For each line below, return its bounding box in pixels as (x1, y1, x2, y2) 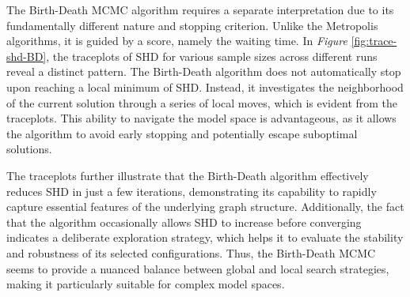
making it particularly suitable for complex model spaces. (6, 276, 285, 292)
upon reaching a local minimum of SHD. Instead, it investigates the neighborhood (6, 78, 404, 95)
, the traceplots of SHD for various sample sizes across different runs (46, 47, 378, 64)
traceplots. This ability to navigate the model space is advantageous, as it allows (6, 110, 397, 126)
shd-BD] (6, 47, 47, 64)
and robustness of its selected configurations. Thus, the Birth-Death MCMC (6, 244, 376, 261)
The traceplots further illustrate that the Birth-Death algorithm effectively (6, 167, 369, 183)
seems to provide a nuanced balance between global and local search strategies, (6, 260, 389, 276)
